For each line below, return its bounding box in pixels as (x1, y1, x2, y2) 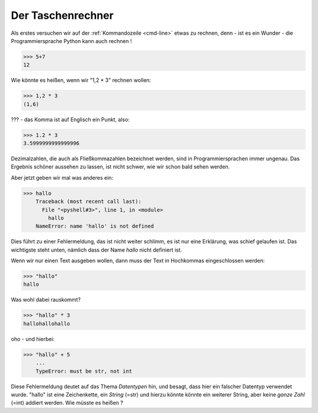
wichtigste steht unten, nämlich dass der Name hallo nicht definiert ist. (11, 246, 183, 253)
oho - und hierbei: (11, 335, 55, 342)
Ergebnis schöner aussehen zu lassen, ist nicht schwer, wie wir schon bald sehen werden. (11, 163, 230, 170)
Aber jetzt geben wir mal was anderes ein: (11, 174, 114, 181)
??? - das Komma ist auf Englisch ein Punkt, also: (11, 115, 130, 123)
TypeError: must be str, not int (35, 368, 132, 374)
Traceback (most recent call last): (35, 198, 141, 205)
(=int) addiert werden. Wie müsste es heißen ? (11, 399, 124, 407)
